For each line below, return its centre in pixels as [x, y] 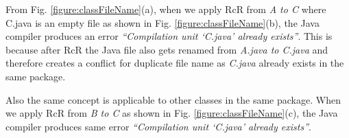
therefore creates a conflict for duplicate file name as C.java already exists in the [175, 63]
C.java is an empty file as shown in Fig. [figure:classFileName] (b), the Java [163, 22]
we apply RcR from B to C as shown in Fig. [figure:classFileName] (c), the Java [172, 113]
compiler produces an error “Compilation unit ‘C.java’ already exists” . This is [169, 36]
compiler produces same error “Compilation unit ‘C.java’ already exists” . [158, 126]
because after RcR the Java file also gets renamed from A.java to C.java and [167, 49]
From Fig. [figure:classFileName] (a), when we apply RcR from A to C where [166, 9]
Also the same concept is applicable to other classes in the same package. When [173, 99]
